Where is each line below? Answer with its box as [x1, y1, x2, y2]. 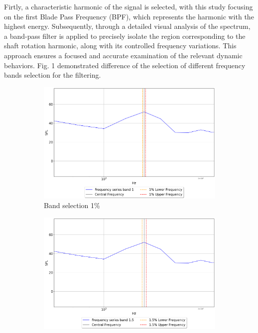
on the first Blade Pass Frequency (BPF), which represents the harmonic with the [4, 11, 254, 21]
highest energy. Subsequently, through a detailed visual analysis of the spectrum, [4, 21, 251, 31]
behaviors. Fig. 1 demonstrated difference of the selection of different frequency [4, 60, 246, 70]
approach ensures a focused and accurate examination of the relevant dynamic [4, 50, 243, 60]
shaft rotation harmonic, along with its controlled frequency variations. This [4, 40, 237, 51]
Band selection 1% [44, 200, 100, 211]
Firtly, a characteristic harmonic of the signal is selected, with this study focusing [4, 1, 253, 11]
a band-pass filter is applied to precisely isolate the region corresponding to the [4, 30, 246, 41]
